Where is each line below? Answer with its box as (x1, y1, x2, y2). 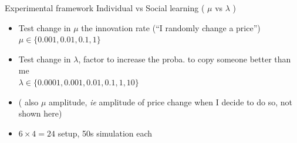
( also (18, 95, 39, 108)
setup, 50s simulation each (58, 127, 153, 139)
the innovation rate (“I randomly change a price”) (81, 21, 261, 34)
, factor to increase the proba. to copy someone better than (78, 52, 291, 65)
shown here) (18, 107, 62, 119)
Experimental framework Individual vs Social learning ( (5, 2, 205, 14)
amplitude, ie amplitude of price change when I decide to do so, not (49, 95, 293, 108)
